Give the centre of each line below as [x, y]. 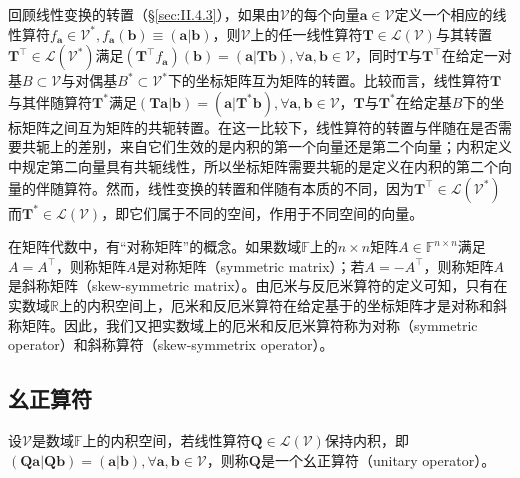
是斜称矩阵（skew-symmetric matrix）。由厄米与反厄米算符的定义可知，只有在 [258, 285]
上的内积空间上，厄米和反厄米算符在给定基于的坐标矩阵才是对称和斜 [282, 304]
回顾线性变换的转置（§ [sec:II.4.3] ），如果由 [144, 14]
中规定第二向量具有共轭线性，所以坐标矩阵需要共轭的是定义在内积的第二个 [253, 165]
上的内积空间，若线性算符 [166, 439]
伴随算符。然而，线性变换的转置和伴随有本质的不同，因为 [224, 187]
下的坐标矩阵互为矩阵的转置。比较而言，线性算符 [328, 80]
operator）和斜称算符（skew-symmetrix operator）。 [171, 344]
